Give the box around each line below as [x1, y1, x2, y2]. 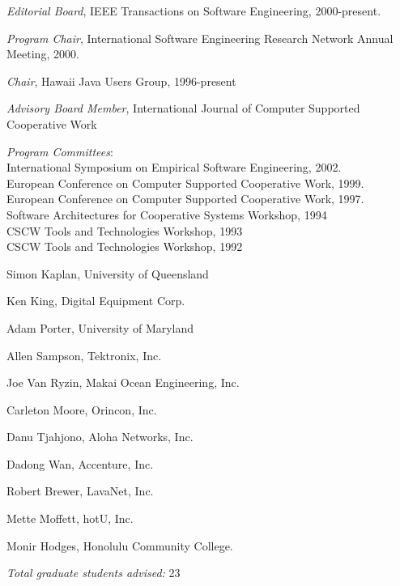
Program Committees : [6, 142, 113, 159]
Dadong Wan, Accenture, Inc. [6, 455, 154, 472]
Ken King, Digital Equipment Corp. [6, 292, 185, 309]
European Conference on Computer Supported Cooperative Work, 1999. [6, 174, 364, 191]
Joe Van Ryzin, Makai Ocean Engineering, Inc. [6, 374, 240, 391]
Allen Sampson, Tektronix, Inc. [6, 346, 162, 363]
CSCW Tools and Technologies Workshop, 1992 [6, 238, 243, 255]
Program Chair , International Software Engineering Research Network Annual [6, 29, 394, 46]
